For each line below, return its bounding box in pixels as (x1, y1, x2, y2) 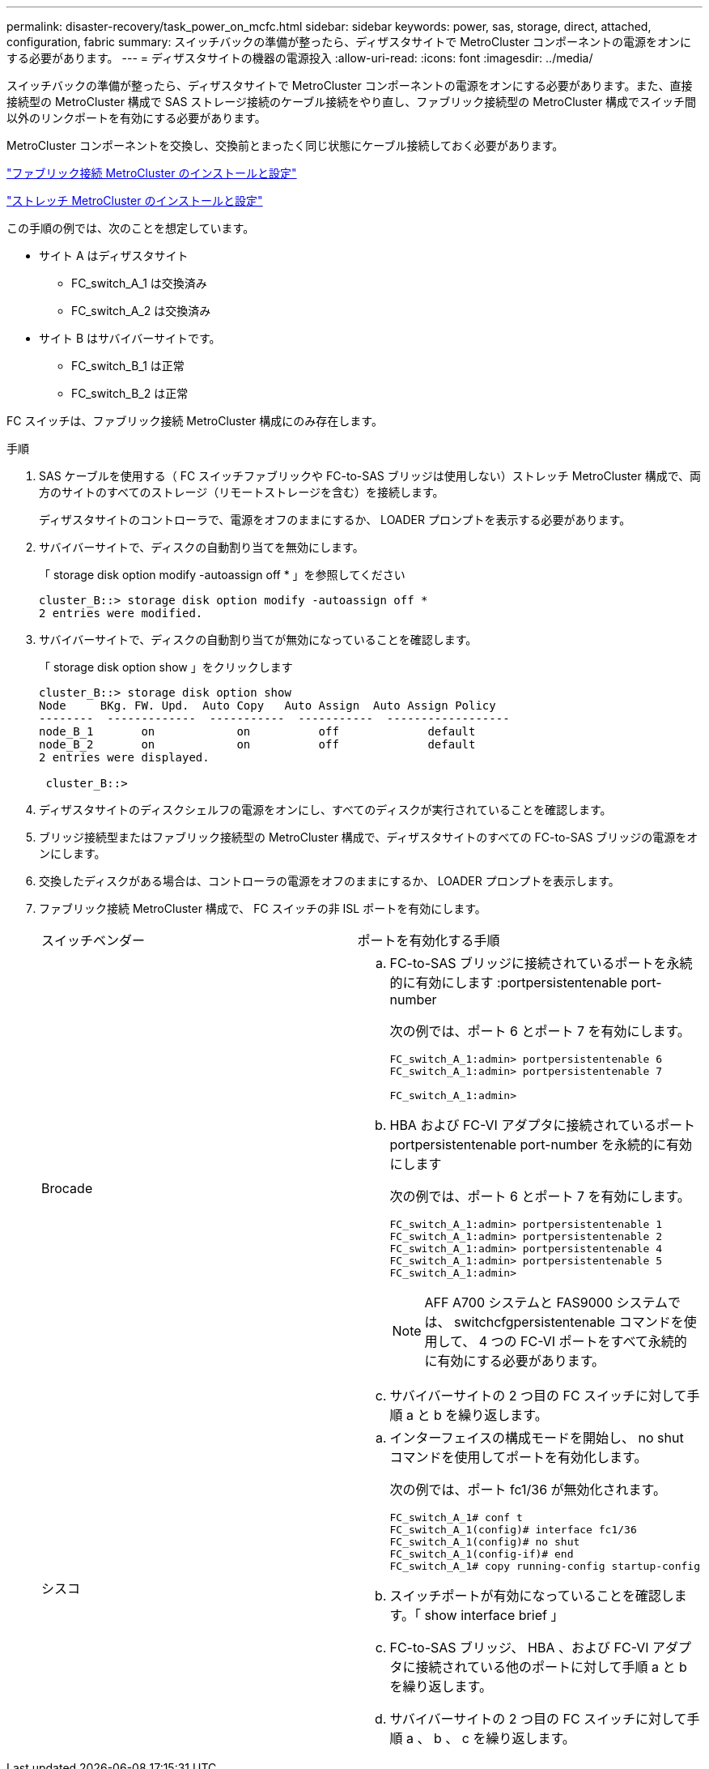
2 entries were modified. (39, 607, 203, 620)
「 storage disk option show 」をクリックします (39, 660, 293, 674)
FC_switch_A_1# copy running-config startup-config (389, 1560, 700, 1572)
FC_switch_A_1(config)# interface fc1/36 (389, 1524, 637, 1536)
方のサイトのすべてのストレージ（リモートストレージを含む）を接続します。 (39, 485, 444, 499)
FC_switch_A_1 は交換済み (71, 276, 207, 290)
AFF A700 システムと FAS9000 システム (424, 1294, 669, 1311)
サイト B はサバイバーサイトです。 (39, 331, 221, 345)
